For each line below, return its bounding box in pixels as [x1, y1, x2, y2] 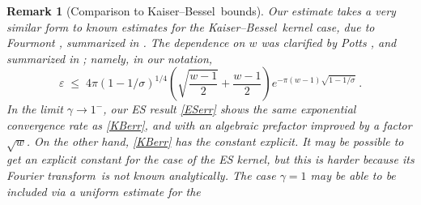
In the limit [6, 100, 63, 117]
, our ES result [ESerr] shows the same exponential [103, 100, 356, 117]
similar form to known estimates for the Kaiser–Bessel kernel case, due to [6, 18, 375, 35]
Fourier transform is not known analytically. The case [6, 166, 276, 183]
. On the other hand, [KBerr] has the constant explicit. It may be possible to [26, 132, 404, 149]
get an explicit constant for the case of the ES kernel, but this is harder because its [6, 151, 415, 168]
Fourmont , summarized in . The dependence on [6, 34, 245, 51]
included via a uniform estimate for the [6, 182, 201, 199]
